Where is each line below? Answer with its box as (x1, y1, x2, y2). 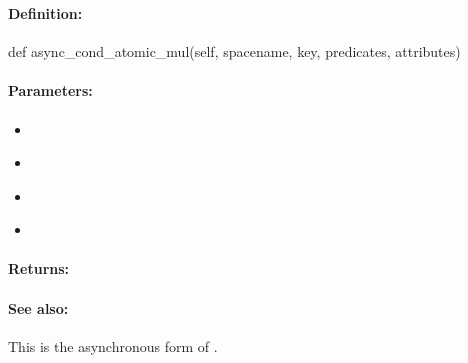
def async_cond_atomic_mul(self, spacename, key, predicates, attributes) (8, 41, 461, 62)
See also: (8, 297, 69, 318)
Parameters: (8, 80, 93, 101)
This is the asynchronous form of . (8, 335, 218, 356)
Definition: (8, 2, 83, 23)
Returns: (8, 258, 70, 279)
